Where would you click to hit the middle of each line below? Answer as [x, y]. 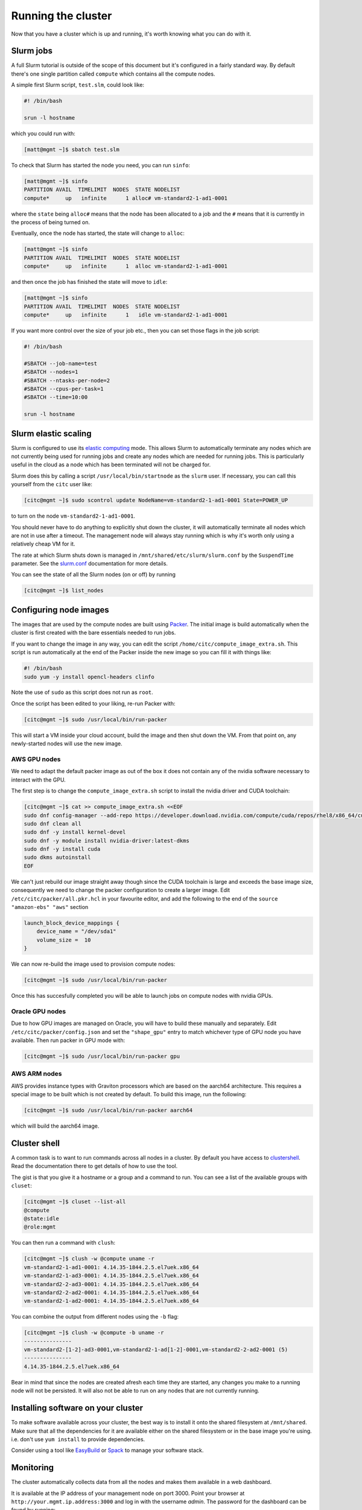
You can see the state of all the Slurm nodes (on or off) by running [94, 574]
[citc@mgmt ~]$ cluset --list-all [75, 1202]
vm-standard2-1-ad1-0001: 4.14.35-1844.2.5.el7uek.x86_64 [111, 1267]
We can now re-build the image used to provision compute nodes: [93, 964]
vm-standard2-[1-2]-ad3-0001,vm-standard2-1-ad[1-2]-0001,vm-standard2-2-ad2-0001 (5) [156, 1350]
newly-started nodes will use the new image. [67, 744]
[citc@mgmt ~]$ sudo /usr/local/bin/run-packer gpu [102, 1056]
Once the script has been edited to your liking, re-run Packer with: [93, 703]
